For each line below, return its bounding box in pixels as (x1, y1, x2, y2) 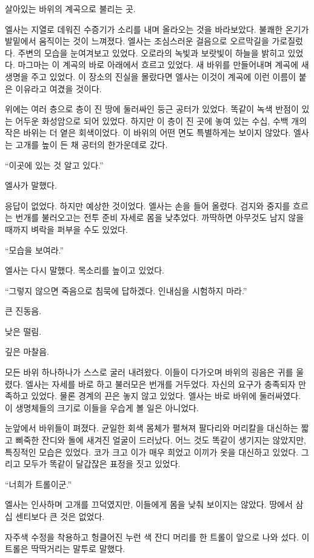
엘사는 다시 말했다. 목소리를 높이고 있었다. (5, 264, 164, 277)
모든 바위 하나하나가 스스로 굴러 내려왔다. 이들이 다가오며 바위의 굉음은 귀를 (5, 366, 293, 378)
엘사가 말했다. (5, 179, 57, 192)
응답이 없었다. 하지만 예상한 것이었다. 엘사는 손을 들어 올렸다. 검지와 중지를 (5, 199, 290, 212)
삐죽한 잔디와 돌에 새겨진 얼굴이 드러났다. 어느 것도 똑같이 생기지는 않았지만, (15, 434, 306, 446)
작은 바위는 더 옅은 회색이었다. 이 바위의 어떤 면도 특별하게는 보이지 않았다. (5, 126, 291, 139)
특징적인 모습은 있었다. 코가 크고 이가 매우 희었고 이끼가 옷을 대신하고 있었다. (5, 445, 299, 458)
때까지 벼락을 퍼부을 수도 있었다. (5, 223, 128, 235)
